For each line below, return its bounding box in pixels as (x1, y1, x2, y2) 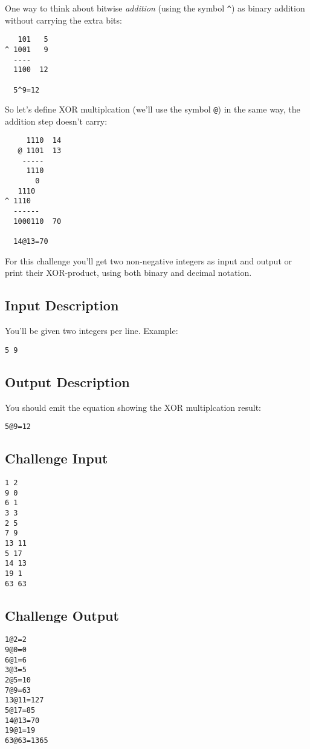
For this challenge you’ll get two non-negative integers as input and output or (5, 254, 292, 267)
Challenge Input (5, 449, 108, 468)
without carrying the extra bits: (5, 13, 122, 26)
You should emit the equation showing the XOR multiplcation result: (5, 401, 261, 413)
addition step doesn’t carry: (5, 114, 108, 127)
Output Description (5, 372, 130, 391)
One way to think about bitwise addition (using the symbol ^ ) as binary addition (5, 2, 305, 14)
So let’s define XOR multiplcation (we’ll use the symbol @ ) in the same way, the (5, 103, 300, 116)
